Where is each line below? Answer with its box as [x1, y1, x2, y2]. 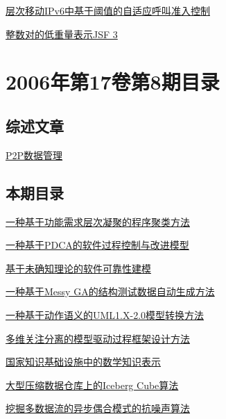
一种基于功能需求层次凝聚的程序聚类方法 [6, 214, 190, 229]
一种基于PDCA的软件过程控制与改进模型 [6, 238, 189, 252]
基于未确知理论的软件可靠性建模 [6, 261, 151, 275]
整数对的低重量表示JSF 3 [6, 26, 118, 41]
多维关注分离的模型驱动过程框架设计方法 [6, 331, 190, 345]
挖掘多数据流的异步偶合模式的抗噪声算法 [6, 401, 190, 416]
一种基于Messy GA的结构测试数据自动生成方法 [6, 284, 215, 299]
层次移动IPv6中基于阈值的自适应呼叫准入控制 [6, 3, 210, 17]
